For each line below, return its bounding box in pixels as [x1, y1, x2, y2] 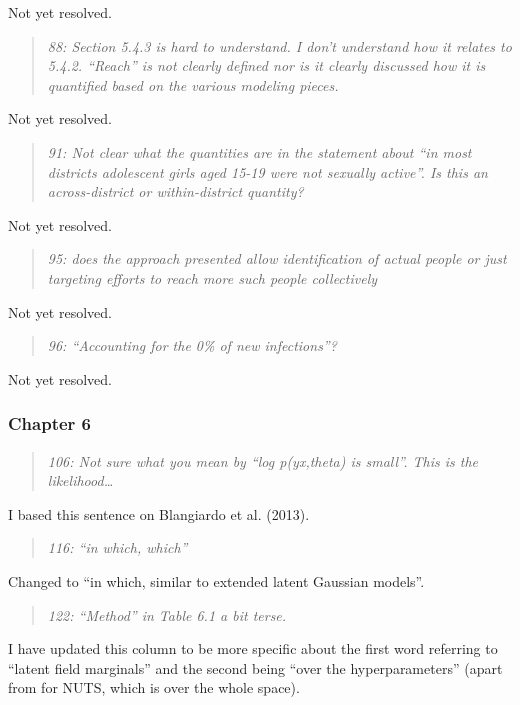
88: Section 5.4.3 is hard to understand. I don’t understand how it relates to [47, 35, 512, 56]
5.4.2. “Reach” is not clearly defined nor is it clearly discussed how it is [47, 55, 486, 76]
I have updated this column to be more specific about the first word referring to [8, 638, 498, 659]
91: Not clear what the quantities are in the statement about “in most [47, 141, 472, 162]
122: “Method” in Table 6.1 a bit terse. [47, 604, 287, 625]
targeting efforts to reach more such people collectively [47, 267, 378, 288]
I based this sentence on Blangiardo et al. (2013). [8, 503, 310, 524]
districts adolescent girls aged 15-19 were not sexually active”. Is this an [47, 161, 488, 182]
